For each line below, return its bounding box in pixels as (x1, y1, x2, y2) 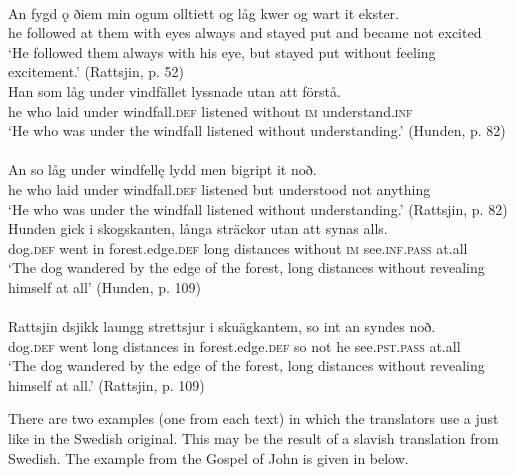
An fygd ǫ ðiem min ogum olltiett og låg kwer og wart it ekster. (8, 2, 399, 23)
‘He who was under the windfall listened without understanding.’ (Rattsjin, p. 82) (8, 198, 508, 219)
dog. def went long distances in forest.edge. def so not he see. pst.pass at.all (8, 335, 461, 356)
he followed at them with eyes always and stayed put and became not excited (8, 22, 482, 43)
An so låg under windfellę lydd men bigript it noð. (8, 159, 317, 180)
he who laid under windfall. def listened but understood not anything (8, 178, 431, 199)
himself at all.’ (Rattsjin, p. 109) (8, 374, 205, 395)
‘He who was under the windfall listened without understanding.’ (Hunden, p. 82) (8, 120, 506, 141)
